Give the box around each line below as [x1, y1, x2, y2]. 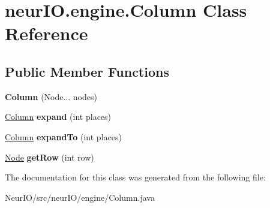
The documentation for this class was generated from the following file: [5, 171, 266, 183]
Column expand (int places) [5, 110, 112, 123]
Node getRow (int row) [5, 150, 94, 163]
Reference [5, 21, 88, 46]
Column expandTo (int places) [5, 130, 122, 143]
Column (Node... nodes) [5, 90, 97, 103]
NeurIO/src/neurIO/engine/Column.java [5, 191, 155, 203]
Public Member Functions [5, 62, 169, 80]
